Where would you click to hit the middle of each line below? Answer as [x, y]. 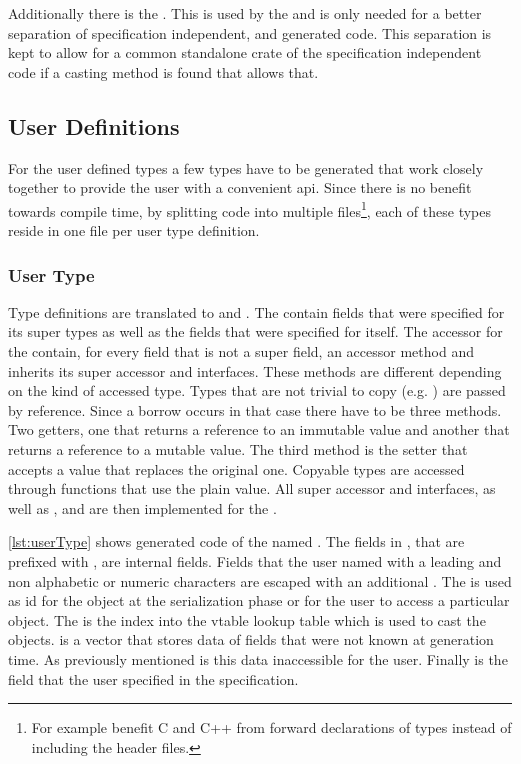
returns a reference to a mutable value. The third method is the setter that [238, 448]
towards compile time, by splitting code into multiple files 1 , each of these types [250, 209]
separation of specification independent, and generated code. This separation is [250, 32]
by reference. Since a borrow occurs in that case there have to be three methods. [255, 409]
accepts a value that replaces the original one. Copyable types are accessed [236, 468]
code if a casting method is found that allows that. [163, 71]
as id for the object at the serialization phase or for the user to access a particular [259, 600]
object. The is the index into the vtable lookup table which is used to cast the [247, 619]
